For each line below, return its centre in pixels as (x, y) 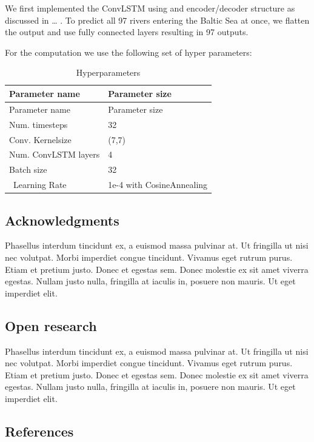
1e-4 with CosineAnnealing (158, 185)
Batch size (28, 169)
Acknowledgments (62, 220)
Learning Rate (40, 185)
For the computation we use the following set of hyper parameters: (129, 52)
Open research (51, 325)
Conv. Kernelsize (40, 139)
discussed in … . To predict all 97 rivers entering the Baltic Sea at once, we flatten (157, 20)
